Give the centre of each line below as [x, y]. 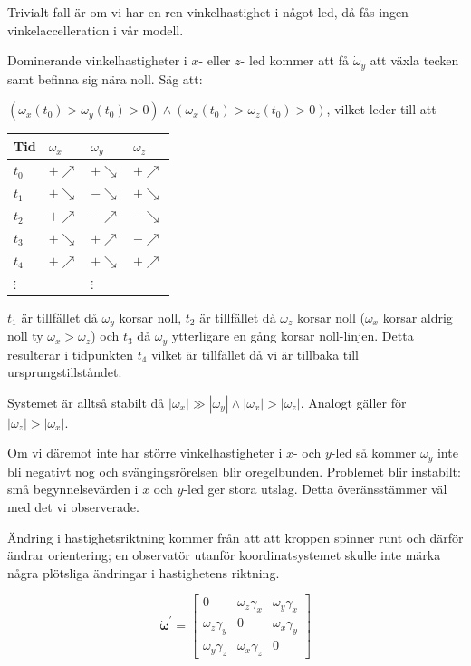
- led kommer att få [295, 60]
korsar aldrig [418, 317]
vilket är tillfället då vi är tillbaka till [255, 354]
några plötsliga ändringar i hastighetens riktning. [144, 572]
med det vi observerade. [73, 507]
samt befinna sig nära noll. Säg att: [105, 78]
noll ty [25, 336]
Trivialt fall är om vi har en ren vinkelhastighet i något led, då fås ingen [208, 12]
